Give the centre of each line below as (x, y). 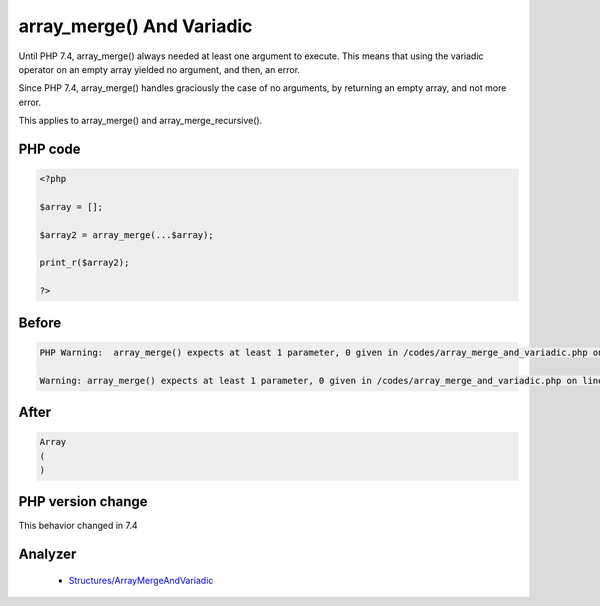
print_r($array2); (84, 263)
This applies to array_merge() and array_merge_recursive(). (140, 121)
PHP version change (83, 501)
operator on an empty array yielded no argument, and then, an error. (159, 69)
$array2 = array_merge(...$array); (126, 234)
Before (40, 322)
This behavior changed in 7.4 (78, 526)
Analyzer (47, 554)
